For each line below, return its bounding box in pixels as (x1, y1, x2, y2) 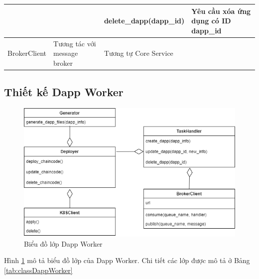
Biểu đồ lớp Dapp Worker (24, 238, 103, 249)
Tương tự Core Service (104, 48, 173, 58)
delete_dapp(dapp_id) (104, 15, 185, 26)
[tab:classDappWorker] (4, 265, 73, 275)
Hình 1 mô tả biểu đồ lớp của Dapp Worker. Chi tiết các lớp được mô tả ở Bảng (4, 255, 250, 266)
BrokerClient (7, 48, 47, 58)
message (53, 48, 78, 58)
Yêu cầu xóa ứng (191, 5, 251, 16)
